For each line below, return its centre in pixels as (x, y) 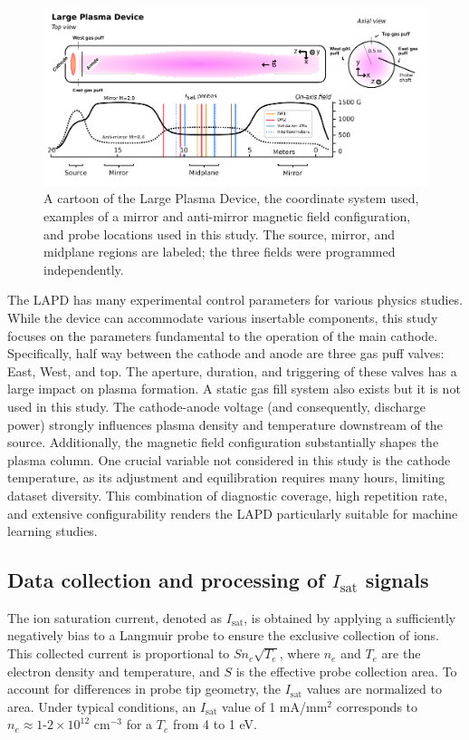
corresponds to (377, 706)
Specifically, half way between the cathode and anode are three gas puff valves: (226, 353)
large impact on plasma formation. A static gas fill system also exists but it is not (234, 389)
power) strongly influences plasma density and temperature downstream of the (225, 424)
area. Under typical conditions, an (102, 706)
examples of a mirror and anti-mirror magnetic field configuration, (227, 216)
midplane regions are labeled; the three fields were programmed (220, 252)
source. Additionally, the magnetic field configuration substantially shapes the (223, 442)
